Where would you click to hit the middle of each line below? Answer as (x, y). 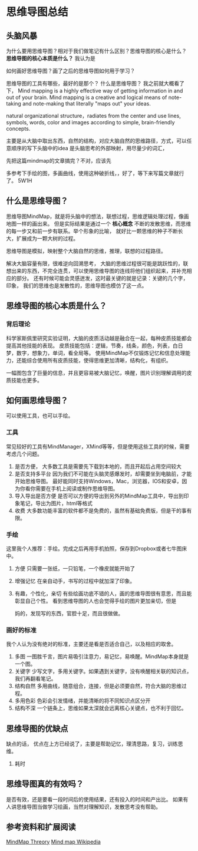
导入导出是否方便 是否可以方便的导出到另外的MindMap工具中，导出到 (99, 496)
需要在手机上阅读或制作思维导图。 (77, 488)
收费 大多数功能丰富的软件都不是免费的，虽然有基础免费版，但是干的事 (100, 510)
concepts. (18, 128)
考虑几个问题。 (24, 454)
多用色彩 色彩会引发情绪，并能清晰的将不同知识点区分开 (82, 701)
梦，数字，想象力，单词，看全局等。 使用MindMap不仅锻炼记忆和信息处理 (96, 353)
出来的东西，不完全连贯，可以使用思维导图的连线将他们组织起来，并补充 (99, 271)
